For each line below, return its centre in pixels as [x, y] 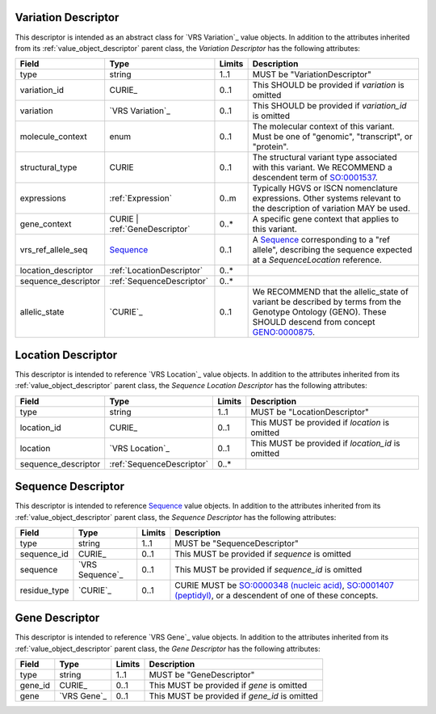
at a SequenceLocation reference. [317, 260]
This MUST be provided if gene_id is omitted [233, 696]
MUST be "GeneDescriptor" [202, 675]
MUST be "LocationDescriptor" [310, 412]
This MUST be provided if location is [320, 422]
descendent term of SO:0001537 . [315, 178]
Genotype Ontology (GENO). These [319, 312]
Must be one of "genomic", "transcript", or [333, 137]
